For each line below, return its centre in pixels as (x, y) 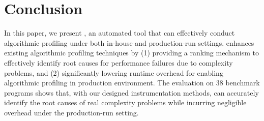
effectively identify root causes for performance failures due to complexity (119, 62)
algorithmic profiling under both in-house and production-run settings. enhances (129, 42)
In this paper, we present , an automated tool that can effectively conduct (120, 33)
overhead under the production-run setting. (71, 112)
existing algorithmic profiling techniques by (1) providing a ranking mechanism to (131, 53)
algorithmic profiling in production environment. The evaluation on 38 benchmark (132, 83)
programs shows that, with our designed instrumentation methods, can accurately (131, 92)
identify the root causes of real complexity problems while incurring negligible (125, 102)
